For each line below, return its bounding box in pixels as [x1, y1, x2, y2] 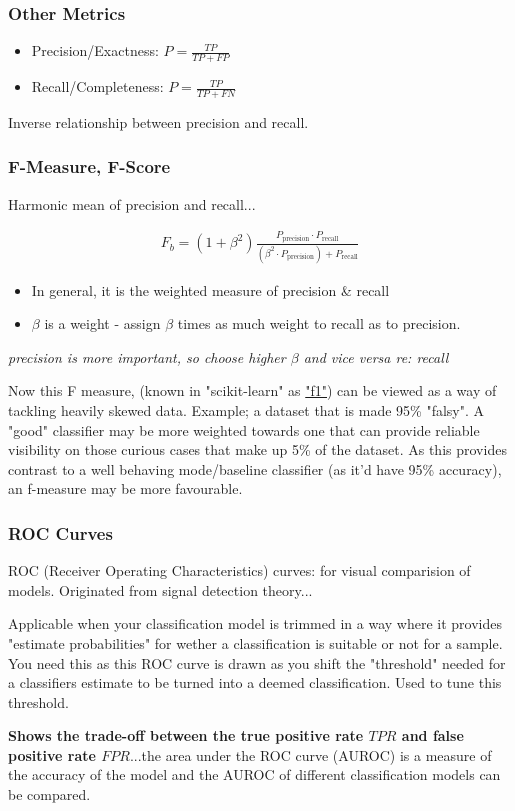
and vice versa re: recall [303, 346, 449, 367]
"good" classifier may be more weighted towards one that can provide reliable [8, 419, 480, 440]
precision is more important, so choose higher [8, 346, 286, 367]
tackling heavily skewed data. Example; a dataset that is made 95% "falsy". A [8, 399, 485, 420]
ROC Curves [8, 520, 113, 545]
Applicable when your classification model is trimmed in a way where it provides [8, 613, 502, 634]
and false [401, 725, 464, 746]
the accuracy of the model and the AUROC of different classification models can [8, 764, 501, 785]
